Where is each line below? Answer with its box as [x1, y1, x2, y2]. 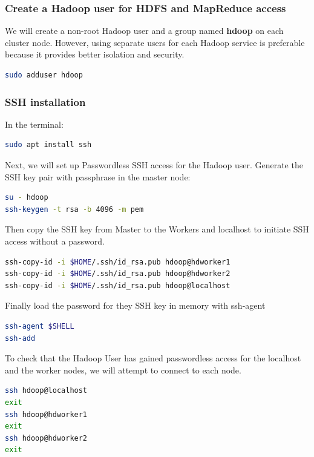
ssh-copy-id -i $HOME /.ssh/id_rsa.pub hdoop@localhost [5, 281, 231, 290]
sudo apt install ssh [5, 140, 92, 150]
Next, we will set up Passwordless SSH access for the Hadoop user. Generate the [5, 159, 303, 171]
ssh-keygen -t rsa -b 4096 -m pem [5, 205, 144, 214]
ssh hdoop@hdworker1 [5, 410, 88, 419]
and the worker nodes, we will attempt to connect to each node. [5, 363, 241, 376]
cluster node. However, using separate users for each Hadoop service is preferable [5, 36, 305, 48]
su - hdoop [5, 193, 48, 202]
